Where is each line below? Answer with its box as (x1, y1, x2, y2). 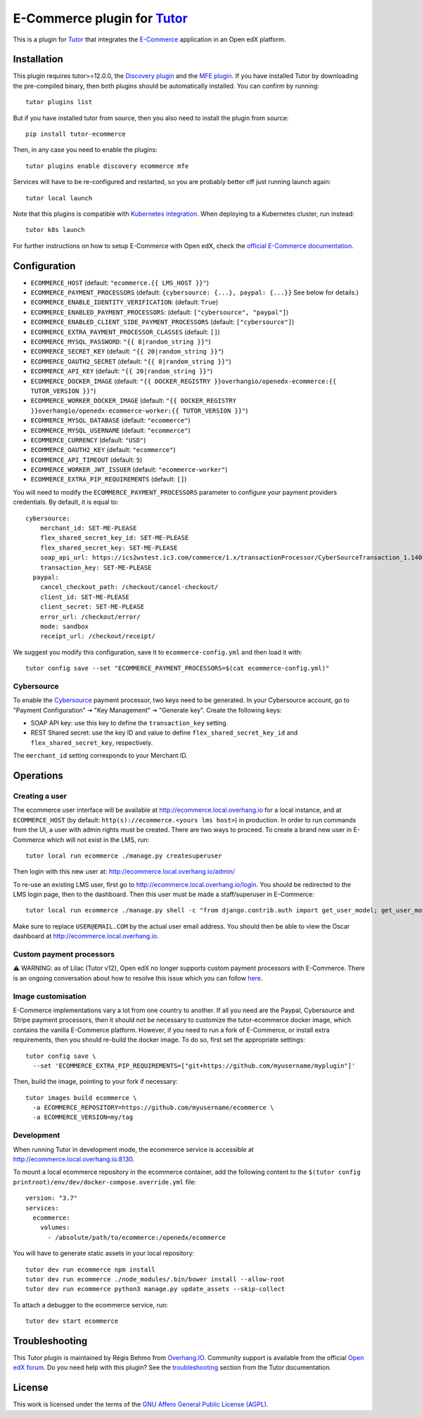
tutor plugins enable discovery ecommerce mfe (25, 162, 189, 170)
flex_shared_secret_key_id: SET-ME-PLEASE (39, 534, 189, 542)
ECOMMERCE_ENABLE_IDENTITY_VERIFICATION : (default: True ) (30, 298, 219, 306)
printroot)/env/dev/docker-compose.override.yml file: (13, 1177, 196, 1186)
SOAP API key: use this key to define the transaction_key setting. (30, 719, 229, 727)
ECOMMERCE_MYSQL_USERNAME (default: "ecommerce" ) (30, 426, 191, 434)
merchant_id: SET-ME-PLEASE (39, 524, 137, 532)
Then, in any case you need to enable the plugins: (13, 145, 158, 154)
